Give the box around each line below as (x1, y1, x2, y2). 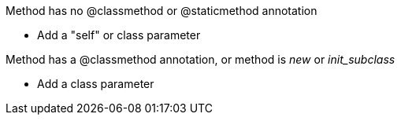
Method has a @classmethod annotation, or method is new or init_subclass (6, 53, 395, 66)
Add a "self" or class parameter (37, 28, 201, 42)
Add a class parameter (37, 77, 154, 90)
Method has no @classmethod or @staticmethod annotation (6, 4, 317, 17)
